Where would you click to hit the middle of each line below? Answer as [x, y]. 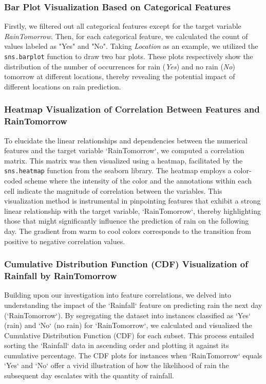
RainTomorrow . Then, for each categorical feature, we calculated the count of [126, 36]
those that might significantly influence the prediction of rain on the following [127, 221]
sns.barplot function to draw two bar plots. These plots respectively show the [129, 56]
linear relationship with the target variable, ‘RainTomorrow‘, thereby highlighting [132, 211]
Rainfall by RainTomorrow [61, 276]
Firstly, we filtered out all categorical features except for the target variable [123, 26]
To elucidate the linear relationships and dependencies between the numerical [126, 140]
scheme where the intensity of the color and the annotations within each [138, 181]
